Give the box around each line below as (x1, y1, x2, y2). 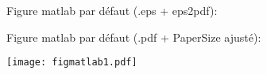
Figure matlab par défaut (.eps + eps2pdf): (6, 2, 218, 18)
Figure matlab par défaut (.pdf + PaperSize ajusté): (6, 28, 261, 45)
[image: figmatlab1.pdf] (6, 57, 137, 68)
